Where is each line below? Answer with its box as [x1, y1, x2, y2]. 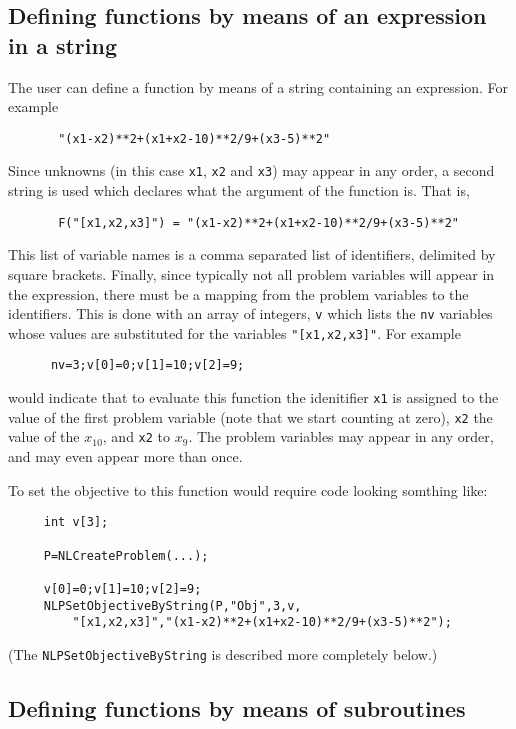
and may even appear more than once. [8, 446, 243, 467]
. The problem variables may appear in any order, [188, 426, 494, 447]
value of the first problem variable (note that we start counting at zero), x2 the [8, 406, 493, 427]
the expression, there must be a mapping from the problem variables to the [8, 283, 469, 304]
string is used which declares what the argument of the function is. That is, [8, 180, 470, 201]
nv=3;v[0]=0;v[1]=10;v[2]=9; [50, 358, 245, 373]
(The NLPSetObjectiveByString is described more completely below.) [8, 643, 438, 664]
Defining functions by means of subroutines [8, 692, 466, 723]
